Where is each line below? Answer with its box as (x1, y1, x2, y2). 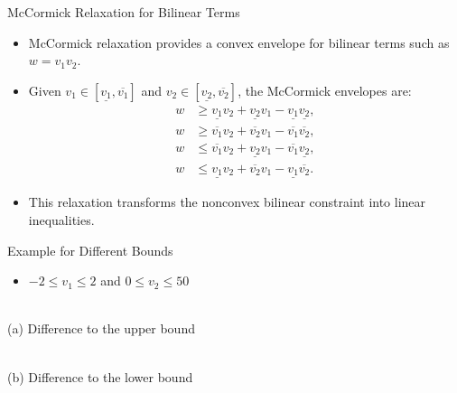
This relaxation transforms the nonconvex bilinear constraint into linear (28, 192, 426, 211)
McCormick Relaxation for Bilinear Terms (7, 3, 240, 21)
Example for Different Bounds (7, 240, 173, 259)
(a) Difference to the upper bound (7, 319, 195, 338)
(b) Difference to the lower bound (7, 367, 193, 386)
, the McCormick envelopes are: (238, 80, 412, 99)
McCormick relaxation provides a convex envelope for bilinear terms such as (28, 33, 450, 51)
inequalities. (28, 210, 95, 229)
